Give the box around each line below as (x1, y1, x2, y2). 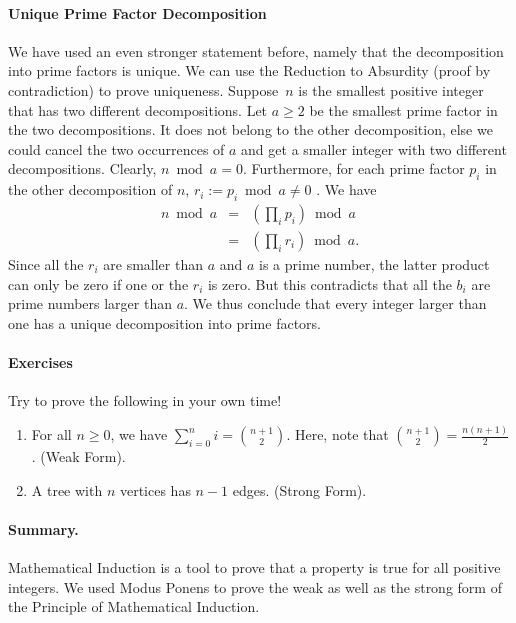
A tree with (31, 479, 103, 500)
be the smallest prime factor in (309, 99, 498, 120)
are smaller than (103, 254, 203, 275)
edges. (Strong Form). (232, 479, 367, 500)
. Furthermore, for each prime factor (242, 158, 465, 179)
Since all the (8, 254, 84, 275)
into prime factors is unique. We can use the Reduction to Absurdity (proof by (8, 60, 491, 81)
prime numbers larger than (8, 293, 172, 314)
